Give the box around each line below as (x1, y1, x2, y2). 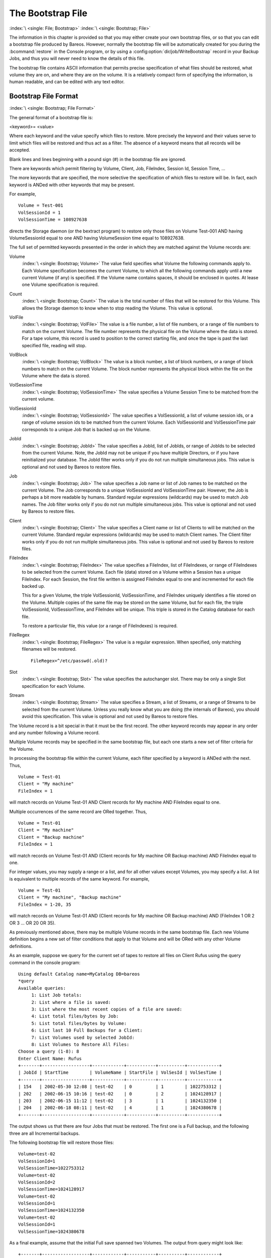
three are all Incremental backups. (9, 1130, 80, 1136)
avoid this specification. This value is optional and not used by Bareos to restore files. (22, 714, 198, 720)
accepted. (9, 147, 30, 153)
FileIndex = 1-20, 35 (18, 901, 71, 907)
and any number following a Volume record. (9, 730, 100, 736)
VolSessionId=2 (18, 1179, 56, 1185)
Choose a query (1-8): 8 (18, 1049, 79, 1054)
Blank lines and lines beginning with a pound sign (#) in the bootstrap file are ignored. (9, 156, 187, 162)
